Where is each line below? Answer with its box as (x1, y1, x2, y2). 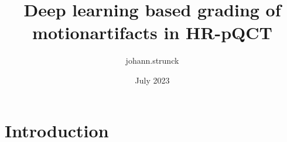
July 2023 (135, 74, 170, 86)
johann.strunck (125, 54, 179, 67)
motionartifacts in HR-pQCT (32, 20, 272, 44)
